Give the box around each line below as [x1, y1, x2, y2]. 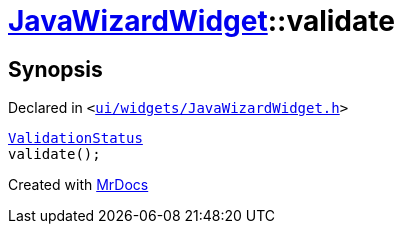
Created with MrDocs [8, 176, 149, 194]
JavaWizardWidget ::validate [8, 4, 395, 38]
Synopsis [8, 56, 103, 82]
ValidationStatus [8, 130, 143, 147]
